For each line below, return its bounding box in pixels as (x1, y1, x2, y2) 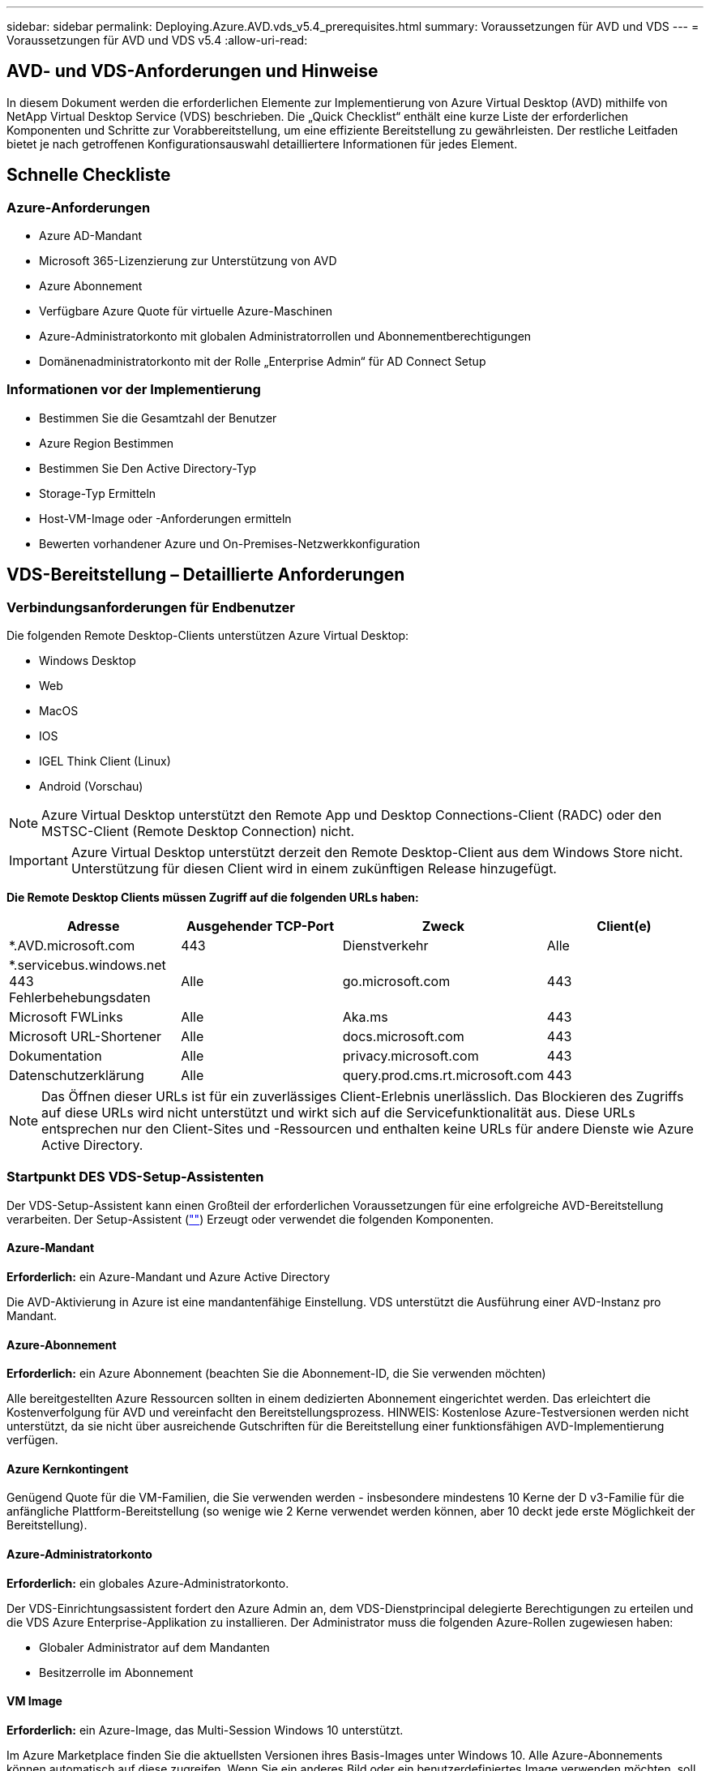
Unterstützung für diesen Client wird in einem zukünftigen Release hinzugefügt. (71, 860, 557, 877)
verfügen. (6, 1433, 58, 1447)
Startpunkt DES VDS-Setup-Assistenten (6, 1169, 264, 1186)
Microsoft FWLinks (9, 1009, 123, 1026)
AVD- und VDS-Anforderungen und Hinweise (6, 61, 379, 82)
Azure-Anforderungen (6, 199, 151, 216)
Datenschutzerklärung (9, 1067, 144, 1084)
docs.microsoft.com (342, 1028, 464, 1045)
